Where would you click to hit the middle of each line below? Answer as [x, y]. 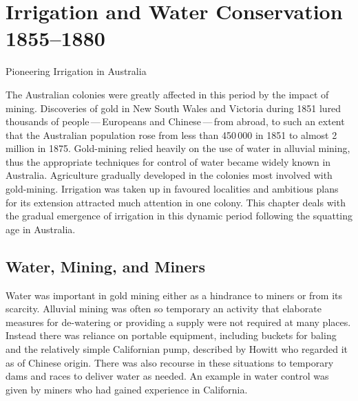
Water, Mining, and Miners [106, 266]
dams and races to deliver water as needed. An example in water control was [167, 376]
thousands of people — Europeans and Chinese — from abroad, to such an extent [175, 121]
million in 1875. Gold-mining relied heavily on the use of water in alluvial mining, [178, 148]
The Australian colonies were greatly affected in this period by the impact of [167, 94]
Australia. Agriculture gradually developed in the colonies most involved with [169, 175]
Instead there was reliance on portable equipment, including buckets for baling [171, 335]
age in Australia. [41, 229]
